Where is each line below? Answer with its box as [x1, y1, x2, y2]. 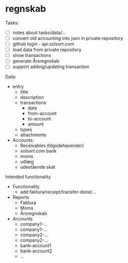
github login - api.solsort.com [12, 41, 74, 47]
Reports [12, 194, 29, 200]
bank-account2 [20, 248, 52, 254]
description [20, 94, 44, 100]
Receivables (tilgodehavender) [20, 142, 84, 149]
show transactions [12, 52, 52, 59]
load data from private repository [12, 46, 82, 53]
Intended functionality [5, 174, 51, 180]
